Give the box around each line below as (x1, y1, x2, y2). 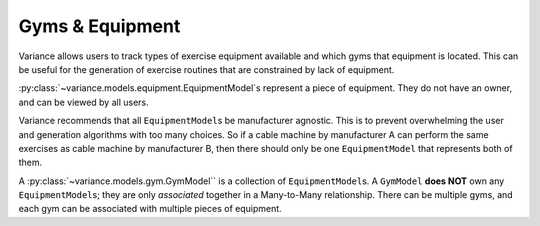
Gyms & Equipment (18, 15, 181, 37)
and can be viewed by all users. (18, 96, 149, 108)
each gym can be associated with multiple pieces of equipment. (18, 203, 282, 215)
